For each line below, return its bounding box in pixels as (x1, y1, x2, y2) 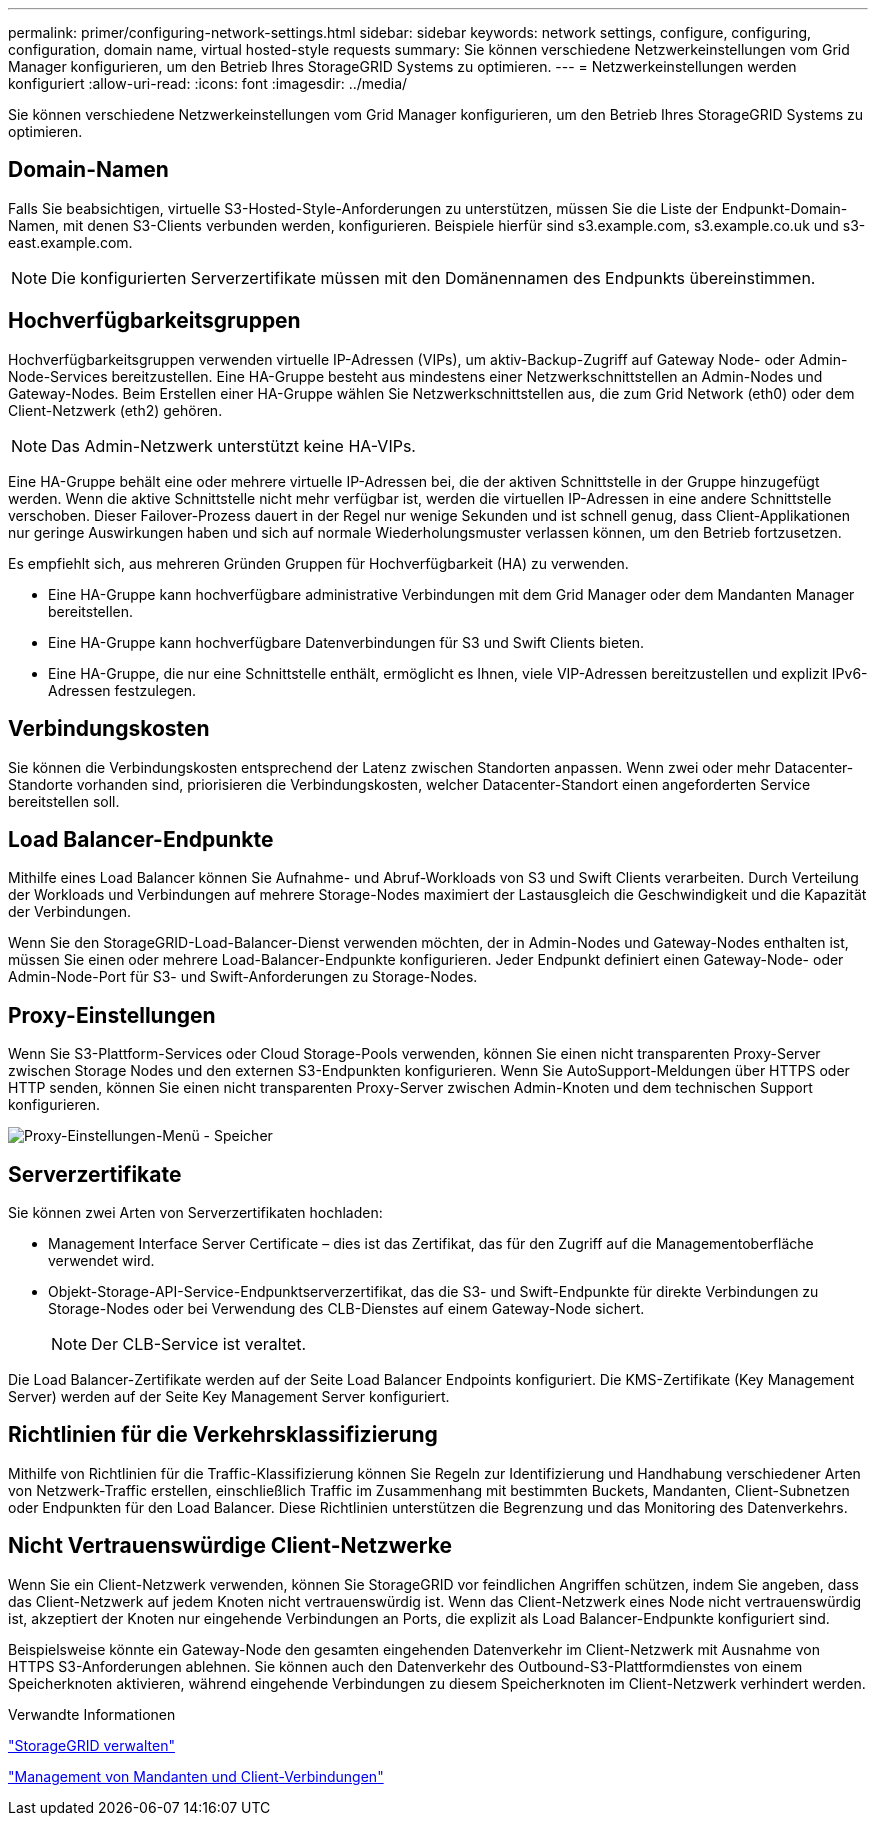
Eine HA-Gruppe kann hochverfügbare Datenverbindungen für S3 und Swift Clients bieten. (48, 633, 645, 651)
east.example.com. (8, 233, 133, 251)
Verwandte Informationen (8, 1705, 176, 1723)
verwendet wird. (48, 1252, 155, 1270)
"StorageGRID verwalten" (8, 1736, 175, 1754)
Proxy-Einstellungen (8, 1002, 216, 1028)
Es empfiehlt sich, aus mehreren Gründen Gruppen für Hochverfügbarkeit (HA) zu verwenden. (8, 554, 629, 572)
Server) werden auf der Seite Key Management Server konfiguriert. (8, 1388, 450, 1406)
